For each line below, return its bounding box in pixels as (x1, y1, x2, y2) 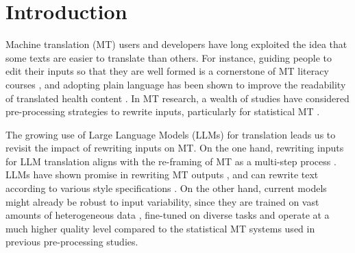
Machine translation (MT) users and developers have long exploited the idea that (5, 37, 347, 51)
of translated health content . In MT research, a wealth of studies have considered (5, 91, 350, 105)
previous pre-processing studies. (5, 234, 138, 249)
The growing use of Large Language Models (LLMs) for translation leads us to (5, 127, 336, 141)
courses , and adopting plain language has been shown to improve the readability (5, 77, 346, 91)
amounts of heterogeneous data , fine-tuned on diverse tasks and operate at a (5, 208, 330, 222)
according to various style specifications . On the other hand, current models (5, 181, 327, 195)
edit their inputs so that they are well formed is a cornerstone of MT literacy (5, 64, 329, 78)
